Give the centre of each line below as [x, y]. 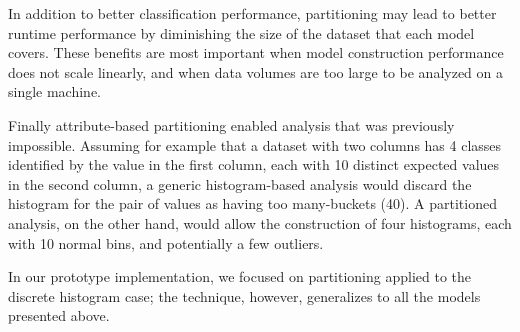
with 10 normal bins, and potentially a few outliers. [166, 242]
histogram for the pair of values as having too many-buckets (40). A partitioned [252, 203]
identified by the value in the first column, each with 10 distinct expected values [254, 164]
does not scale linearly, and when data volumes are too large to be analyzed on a [255, 71]
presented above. [59, 315]
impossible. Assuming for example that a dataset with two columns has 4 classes [255, 144]
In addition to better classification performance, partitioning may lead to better [252, 13]
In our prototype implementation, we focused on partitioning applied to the [240, 276]
